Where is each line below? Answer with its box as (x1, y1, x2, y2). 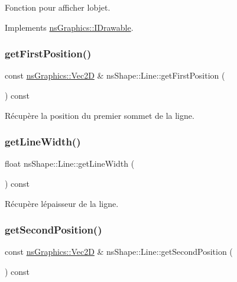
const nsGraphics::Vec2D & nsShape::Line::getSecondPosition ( (5, 245, 233, 258)
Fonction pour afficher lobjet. (5, 1, 111, 13)
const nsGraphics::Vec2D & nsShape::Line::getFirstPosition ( (5, 69, 225, 82)
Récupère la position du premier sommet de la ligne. (5, 109, 194, 121)
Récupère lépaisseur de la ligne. (5, 197, 119, 209)
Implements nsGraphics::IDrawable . (5, 21, 134, 33)
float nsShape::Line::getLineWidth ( (5, 157, 135, 170)
